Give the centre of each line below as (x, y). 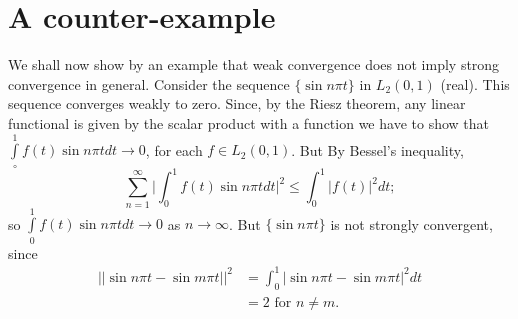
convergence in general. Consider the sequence (149, 83)
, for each (174, 149)
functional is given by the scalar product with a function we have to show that (248, 122)
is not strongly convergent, (411, 223)
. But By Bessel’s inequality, (377, 149)
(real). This (475, 83)
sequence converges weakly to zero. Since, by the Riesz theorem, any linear (237, 103)
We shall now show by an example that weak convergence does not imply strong (254, 64)
